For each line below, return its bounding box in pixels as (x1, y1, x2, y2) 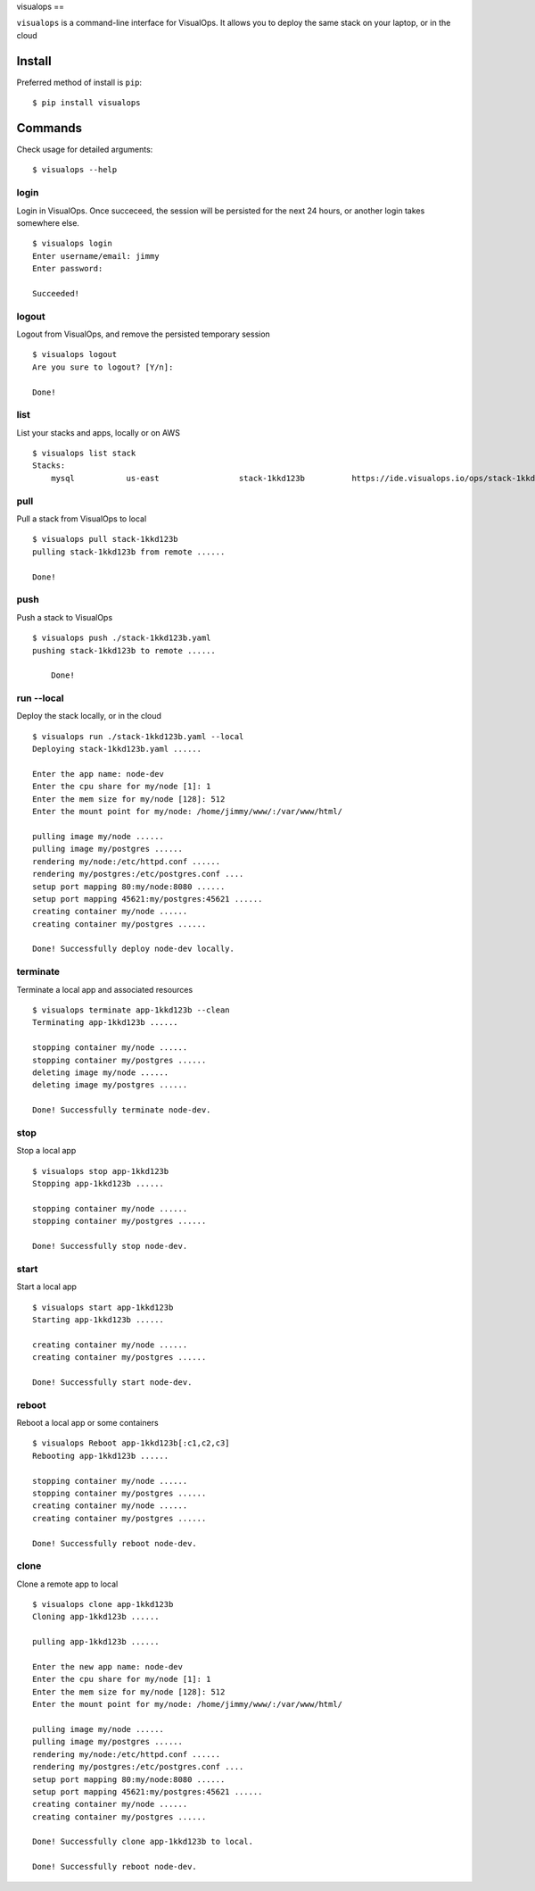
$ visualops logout (32, 349, 118, 360)
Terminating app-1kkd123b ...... (32, 1018, 178, 1028)
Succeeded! (32, 288, 80, 298)
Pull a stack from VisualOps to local (16, 513, 147, 524)
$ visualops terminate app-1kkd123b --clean (32, 1004, 231, 1015)
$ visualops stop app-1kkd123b (32, 1166, 169, 1176)
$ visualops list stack (32, 448, 136, 459)
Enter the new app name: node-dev (32, 1662, 183, 1671)
